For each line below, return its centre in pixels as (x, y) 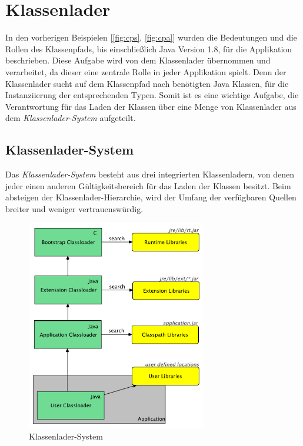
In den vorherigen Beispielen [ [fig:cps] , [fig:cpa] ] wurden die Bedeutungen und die (151, 37)
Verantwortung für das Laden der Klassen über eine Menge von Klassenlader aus (151, 106)
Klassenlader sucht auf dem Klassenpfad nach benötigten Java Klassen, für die (147, 83)
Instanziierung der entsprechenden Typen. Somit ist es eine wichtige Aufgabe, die (152, 95)
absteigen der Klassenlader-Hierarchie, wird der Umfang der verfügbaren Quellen (151, 197)
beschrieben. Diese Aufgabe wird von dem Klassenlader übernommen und (138, 60)
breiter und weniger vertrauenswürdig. (74, 208)
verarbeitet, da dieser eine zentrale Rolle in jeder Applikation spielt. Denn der (146, 71)
